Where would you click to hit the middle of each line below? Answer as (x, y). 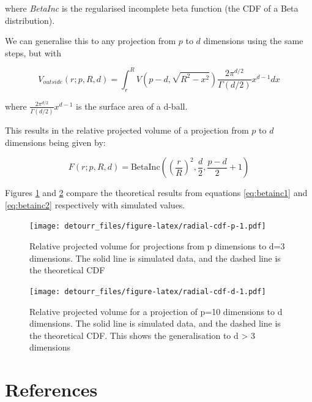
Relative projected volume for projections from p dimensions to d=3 (157, 246)
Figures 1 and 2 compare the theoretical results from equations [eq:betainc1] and (156, 193)
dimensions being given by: (55, 142)
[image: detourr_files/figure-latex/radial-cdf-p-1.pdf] (148, 226)
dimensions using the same (253, 41)
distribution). (30, 20)
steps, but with (33, 52)
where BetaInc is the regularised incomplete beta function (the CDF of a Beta (152, 8)
